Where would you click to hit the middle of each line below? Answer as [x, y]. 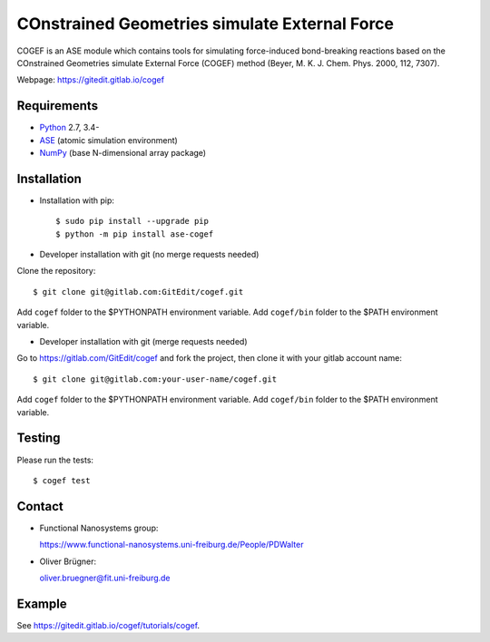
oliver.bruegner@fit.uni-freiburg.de [105, 578]
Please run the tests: [55, 460]
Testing [39, 438]
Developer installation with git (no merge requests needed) [149, 255]
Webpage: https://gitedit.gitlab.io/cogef [91, 80]
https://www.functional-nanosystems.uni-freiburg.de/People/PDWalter [171, 545]
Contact [40, 506]
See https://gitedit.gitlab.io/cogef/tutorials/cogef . [108, 625]
